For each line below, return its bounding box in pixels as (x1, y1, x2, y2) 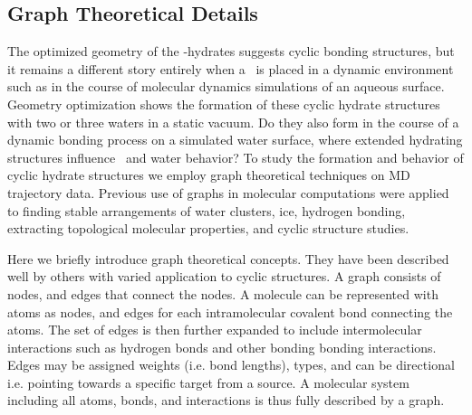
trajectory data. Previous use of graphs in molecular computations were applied (7, 183, 449, 202)
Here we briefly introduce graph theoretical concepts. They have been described (7, 249, 449, 268)
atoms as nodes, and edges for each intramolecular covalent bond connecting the (7, 302, 453, 321)
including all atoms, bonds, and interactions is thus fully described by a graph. (7, 391, 445, 410)
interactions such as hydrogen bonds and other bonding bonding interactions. (7, 337, 437, 356)
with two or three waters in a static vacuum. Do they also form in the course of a (7, 112, 459, 131)
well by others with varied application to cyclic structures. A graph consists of (7, 267, 441, 286)
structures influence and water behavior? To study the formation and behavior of (7, 147, 464, 166)
